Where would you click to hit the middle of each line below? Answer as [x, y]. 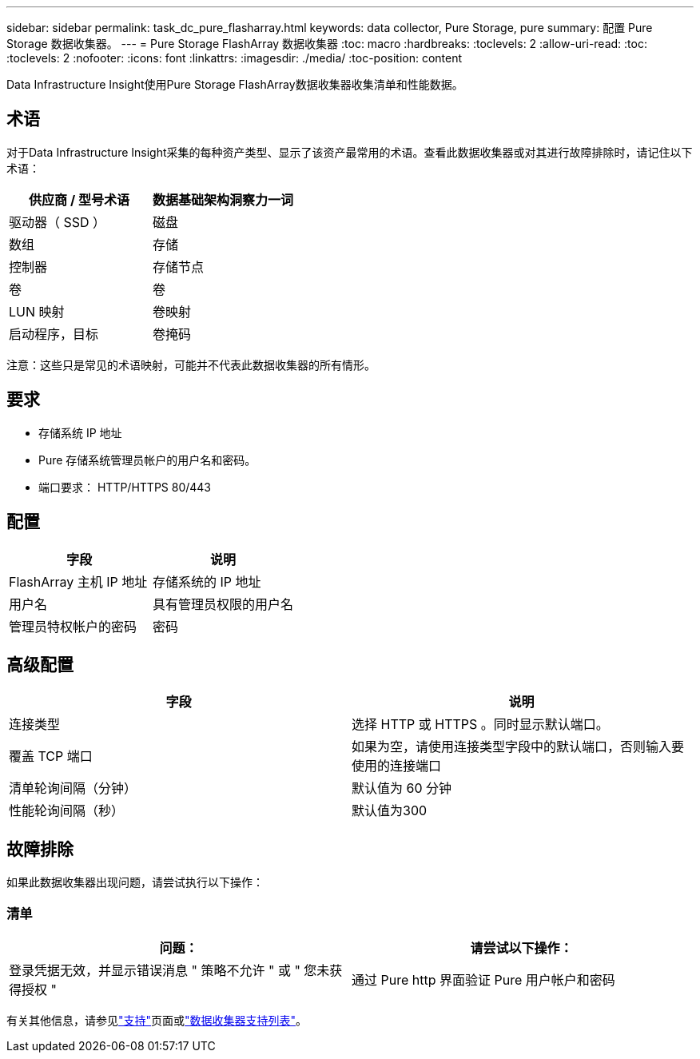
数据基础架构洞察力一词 [223, 199]
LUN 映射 [37, 311]
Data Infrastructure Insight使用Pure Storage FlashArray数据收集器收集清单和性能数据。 [235, 84]
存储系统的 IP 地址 [207, 581]
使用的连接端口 [397, 766]
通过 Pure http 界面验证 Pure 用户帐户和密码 [483, 979]
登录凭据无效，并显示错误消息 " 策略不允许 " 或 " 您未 [169, 970]
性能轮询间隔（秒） [67, 811]
